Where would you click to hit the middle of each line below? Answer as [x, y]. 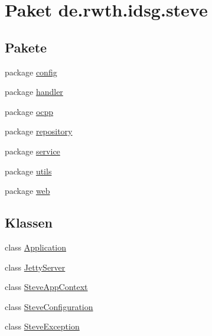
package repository [39, 131]
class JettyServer [35, 267]
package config [31, 72]
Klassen [29, 223]
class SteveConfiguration [49, 306]
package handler [34, 92]
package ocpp [29, 111]
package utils [28, 171]
